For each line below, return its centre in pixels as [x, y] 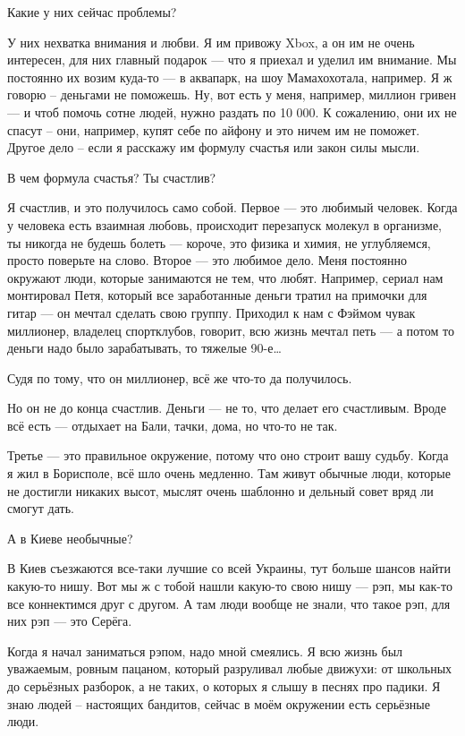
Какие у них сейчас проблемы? [92, 12]
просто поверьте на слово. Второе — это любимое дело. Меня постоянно [207, 260]
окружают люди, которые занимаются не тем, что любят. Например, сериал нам [225, 277]
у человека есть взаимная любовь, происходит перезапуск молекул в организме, [224, 224]
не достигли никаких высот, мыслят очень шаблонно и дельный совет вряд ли [220, 490]
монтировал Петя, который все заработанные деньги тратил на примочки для [217, 295]
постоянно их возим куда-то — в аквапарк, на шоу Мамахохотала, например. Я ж [230, 77]
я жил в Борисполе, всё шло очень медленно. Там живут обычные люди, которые [229, 473]
